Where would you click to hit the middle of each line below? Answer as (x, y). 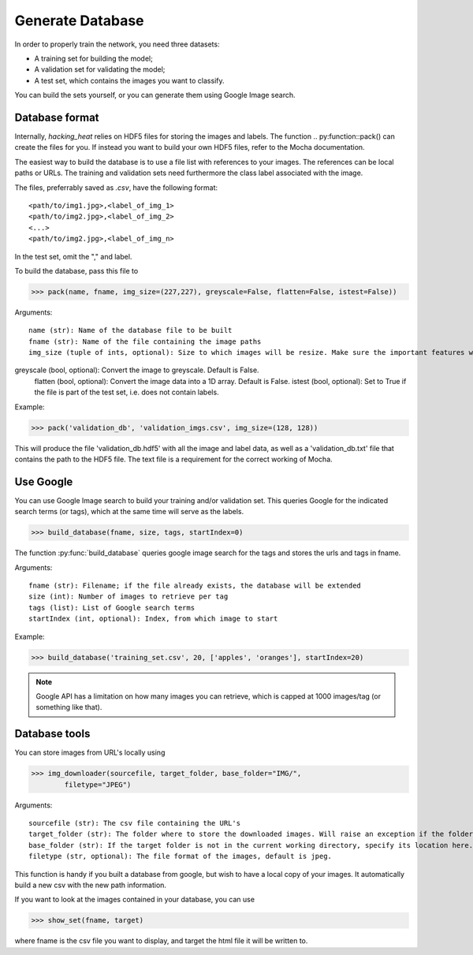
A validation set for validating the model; (100, 69)
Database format (57, 117)
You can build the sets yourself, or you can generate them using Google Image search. (155, 95)
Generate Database (80, 21)
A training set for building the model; (93, 58)
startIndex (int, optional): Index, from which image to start (153, 619)
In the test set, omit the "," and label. (73, 256)
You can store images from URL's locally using (90, 752)
